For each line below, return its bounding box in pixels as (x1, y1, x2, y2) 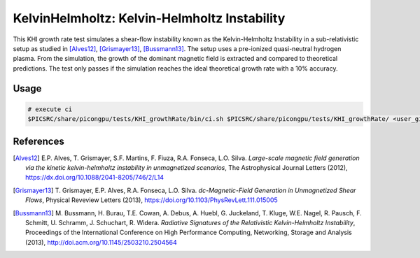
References (13, 135, 64, 147)
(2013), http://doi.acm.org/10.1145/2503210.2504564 (25, 238, 178, 246)
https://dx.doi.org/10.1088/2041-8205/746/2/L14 (25, 173, 164, 182)
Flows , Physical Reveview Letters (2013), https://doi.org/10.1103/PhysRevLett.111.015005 (25, 196, 278, 204)
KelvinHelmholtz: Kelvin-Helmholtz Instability (13, 10, 286, 26)
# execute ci (27, 105, 73, 113)
